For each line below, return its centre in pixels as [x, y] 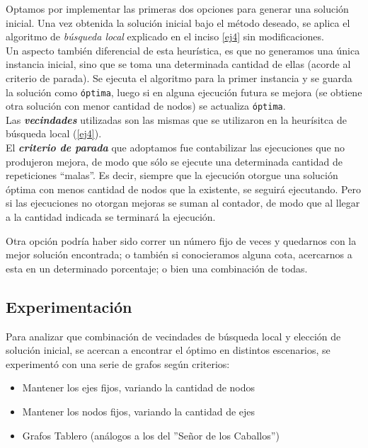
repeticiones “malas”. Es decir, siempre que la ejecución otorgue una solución [172, 175]
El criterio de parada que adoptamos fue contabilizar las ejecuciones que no [176, 148]
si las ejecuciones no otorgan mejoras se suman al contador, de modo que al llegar [183, 203]
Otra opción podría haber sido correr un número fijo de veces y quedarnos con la [181, 240]
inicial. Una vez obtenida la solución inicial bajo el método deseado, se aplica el [178, 22]
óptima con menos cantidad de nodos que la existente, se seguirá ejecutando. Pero [183, 189]
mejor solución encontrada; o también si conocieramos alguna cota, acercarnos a [179, 254]
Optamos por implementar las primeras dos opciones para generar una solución [177, 8]
